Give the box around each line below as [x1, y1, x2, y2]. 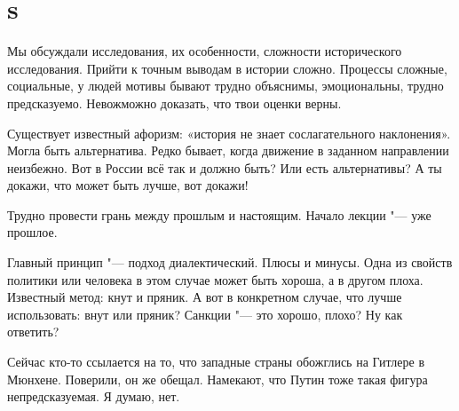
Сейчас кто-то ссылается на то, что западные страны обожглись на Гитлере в [7, 352, 425, 371]
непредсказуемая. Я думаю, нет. [7, 387, 180, 406]
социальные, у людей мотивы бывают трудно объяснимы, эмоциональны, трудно [7, 76, 444, 95]
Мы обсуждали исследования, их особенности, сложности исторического [7, 42, 402, 60]
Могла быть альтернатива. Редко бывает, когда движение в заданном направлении [7, 141, 449, 160]
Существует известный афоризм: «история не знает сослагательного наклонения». [7, 123, 451, 142]
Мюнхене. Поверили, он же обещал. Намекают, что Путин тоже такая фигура [7, 369, 428, 388]
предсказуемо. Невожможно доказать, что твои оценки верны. [7, 93, 342, 112]
